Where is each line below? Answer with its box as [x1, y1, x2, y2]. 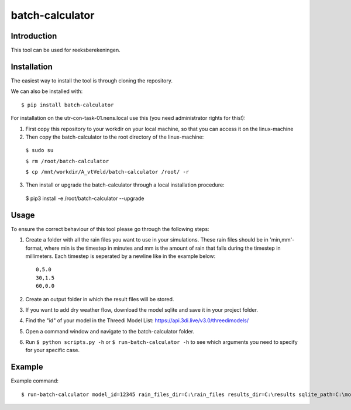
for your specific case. [25, 347, 80, 354]
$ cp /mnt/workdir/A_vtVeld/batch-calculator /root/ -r [25, 168, 190, 175]
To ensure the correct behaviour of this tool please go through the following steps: [11, 225, 210, 232]
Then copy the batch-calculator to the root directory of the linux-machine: [25, 133, 204, 140]
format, [25, 244, 43, 251]
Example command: [11, 377, 58, 384]
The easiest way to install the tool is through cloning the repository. [11, 77, 173, 84]
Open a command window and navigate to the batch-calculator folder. [25, 328, 195, 335]
